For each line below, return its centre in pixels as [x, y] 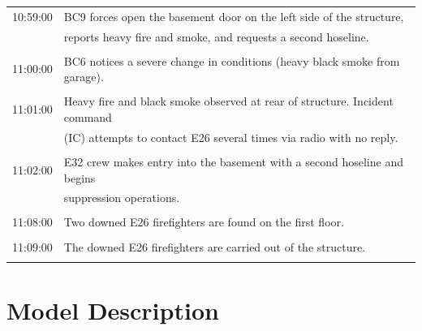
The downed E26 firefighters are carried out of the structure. [215, 246]
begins [80, 177]
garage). [84, 77]
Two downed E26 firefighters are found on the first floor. [204, 222]
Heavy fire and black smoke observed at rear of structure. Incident [228, 101]
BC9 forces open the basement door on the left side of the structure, [234, 16]
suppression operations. [122, 198]
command [88, 116]
